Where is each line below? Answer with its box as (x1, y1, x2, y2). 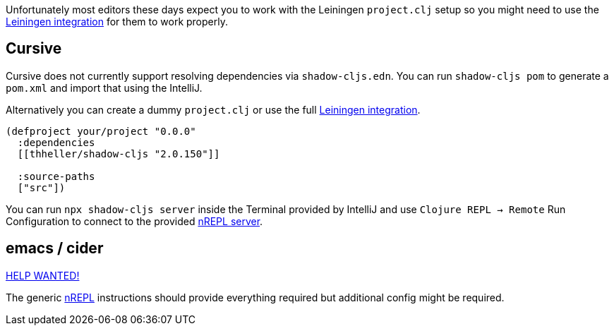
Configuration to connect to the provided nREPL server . (6, 215, 263, 227)
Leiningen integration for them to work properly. (6, 16, 228, 28)
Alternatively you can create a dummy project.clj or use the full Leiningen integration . (6, 103, 421, 116)
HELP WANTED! (6, 269, 80, 282)
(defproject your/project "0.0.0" (6, 125, 196, 137)
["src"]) (17, 181, 66, 193)
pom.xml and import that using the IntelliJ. (6, 81, 203, 94)
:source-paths (17, 170, 95, 182)
